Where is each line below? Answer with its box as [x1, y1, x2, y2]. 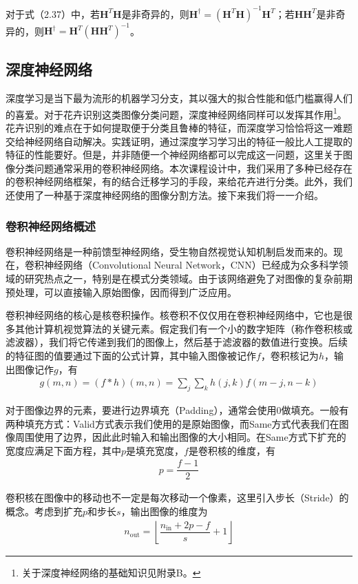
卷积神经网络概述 [6, 217, 96, 234]
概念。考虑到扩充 [6, 504, 83, 519]
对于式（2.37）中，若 [6, 6, 100, 21]
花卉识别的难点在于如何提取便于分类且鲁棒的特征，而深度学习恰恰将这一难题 [6, 121, 352, 135]
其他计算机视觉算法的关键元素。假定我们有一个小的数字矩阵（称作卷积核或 [14, 321, 352, 335]
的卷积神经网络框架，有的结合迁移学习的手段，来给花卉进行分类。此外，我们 [6, 174, 352, 189]
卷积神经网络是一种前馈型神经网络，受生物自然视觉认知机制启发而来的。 [6, 244, 333, 258]
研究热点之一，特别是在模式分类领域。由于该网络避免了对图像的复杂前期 [24, 271, 352, 286]
